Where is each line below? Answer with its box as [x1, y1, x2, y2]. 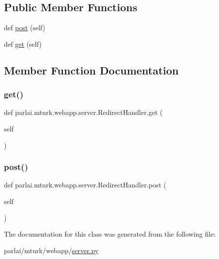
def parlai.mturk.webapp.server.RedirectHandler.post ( [4, 180, 166, 190]
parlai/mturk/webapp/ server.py [4, 245, 99, 255]
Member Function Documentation [4, 62, 179, 77]
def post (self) [4, 22, 45, 33]
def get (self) [4, 38, 42, 49]
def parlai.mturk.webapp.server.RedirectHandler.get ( [4, 107, 163, 117]
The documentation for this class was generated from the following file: [4, 229, 216, 239]
